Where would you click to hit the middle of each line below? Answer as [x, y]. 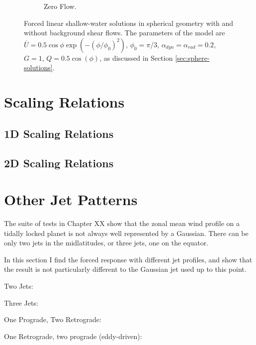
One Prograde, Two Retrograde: [53, 319]
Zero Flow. [60, 6]
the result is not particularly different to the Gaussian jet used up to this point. [125, 269]
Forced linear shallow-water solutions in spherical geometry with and [129, 23]
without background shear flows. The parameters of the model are [125, 33]
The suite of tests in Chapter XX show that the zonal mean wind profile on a [122, 223]
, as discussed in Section [136, 57]
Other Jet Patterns [71, 199]
